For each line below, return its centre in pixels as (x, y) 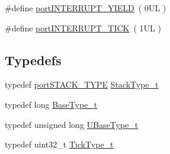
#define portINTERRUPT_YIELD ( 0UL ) (86, 8)
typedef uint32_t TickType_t (59, 144)
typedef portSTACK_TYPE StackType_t (82, 84)
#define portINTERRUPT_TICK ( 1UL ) (83, 28)
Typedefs (33, 60)
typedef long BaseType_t (51, 104)
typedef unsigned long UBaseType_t (72, 124)
